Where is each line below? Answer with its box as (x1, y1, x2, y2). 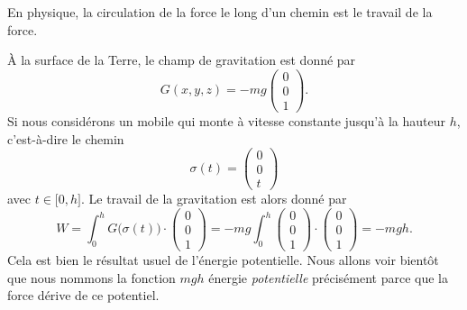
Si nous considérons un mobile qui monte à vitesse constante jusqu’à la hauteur (7, 111, 445, 130)
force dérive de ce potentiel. (7, 286, 160, 305)
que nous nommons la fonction (7, 268, 176, 287)
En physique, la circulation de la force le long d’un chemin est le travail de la (7, 3, 433, 21)
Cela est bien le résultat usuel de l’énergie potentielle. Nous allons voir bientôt (7, 251, 439, 269)
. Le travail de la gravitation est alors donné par (80, 189, 347, 208)
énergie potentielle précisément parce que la (208, 268, 449, 287)
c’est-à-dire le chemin (7, 129, 124, 148)
